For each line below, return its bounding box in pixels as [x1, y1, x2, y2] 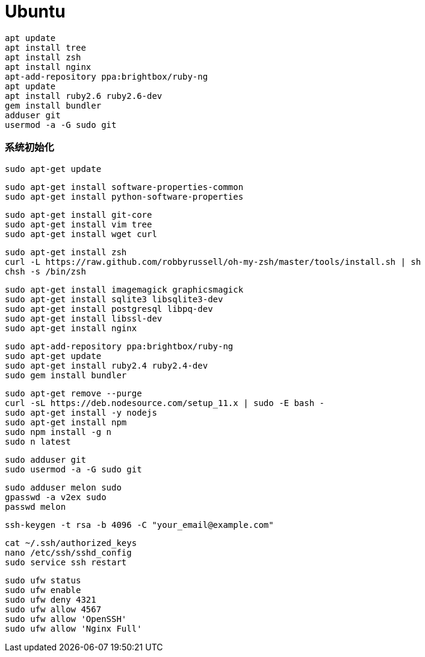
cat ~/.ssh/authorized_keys [5, 538, 137, 548]
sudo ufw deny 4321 [5, 594, 96, 605]
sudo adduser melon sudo [5, 482, 122, 492]
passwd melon [5, 501, 66, 512]
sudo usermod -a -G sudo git [5, 464, 142, 474]
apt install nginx [5, 62, 92, 72]
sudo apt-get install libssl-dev [5, 313, 163, 323]
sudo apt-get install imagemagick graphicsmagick [5, 284, 244, 294]
